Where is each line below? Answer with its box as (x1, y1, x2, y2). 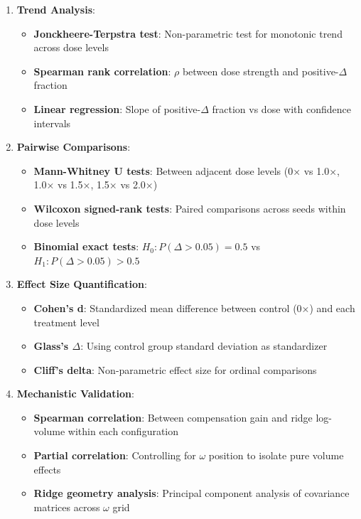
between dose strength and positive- (182, 63, 339, 78)
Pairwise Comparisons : (16, 139, 131, 154)
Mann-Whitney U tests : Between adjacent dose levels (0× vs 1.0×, (33, 163, 340, 178)
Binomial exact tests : (33, 239, 139, 254)
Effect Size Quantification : (16, 277, 147, 291)
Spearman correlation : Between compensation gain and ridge (33, 410, 313, 424)
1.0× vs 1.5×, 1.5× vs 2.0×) (33, 177, 158, 192)
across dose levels (33, 40, 109, 55)
